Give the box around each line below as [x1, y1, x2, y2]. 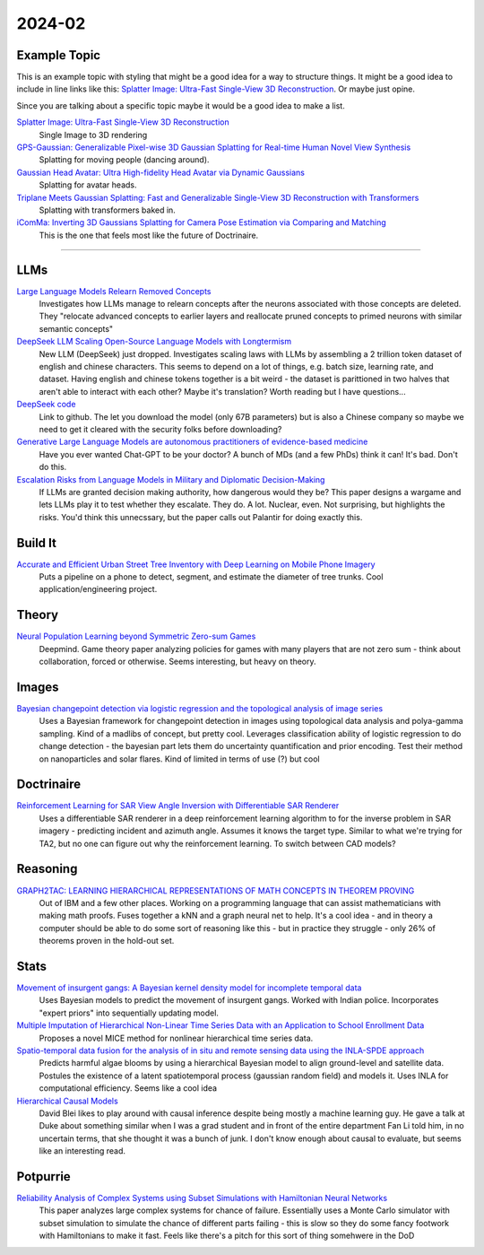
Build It [16, 535, 57, 551]
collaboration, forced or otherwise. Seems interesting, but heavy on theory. [39, 656, 317, 667]
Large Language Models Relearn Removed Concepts [16, 285, 212, 296]
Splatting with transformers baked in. [39, 205, 177, 215]
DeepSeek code [16, 399, 76, 410]
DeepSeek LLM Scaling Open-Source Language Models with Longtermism [16, 336, 292, 347]
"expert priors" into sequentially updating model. [39, 1007, 220, 1018]
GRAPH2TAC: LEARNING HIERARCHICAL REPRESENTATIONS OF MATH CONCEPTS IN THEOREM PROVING [16, 885, 415, 896]
